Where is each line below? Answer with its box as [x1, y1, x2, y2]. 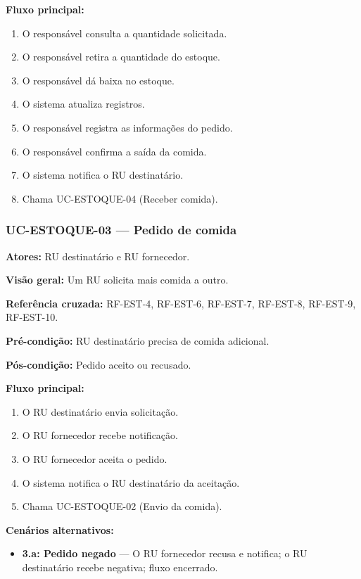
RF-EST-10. [6, 310, 58, 324]
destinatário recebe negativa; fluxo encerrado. [22, 559, 218, 574]
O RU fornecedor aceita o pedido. [22, 451, 167, 466]
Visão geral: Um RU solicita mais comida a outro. [6, 272, 229, 287]
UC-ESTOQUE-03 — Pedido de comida [6, 221, 237, 238]
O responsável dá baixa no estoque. [22, 72, 175, 87]
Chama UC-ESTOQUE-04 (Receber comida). [22, 191, 218, 205]
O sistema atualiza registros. [22, 96, 145, 111]
